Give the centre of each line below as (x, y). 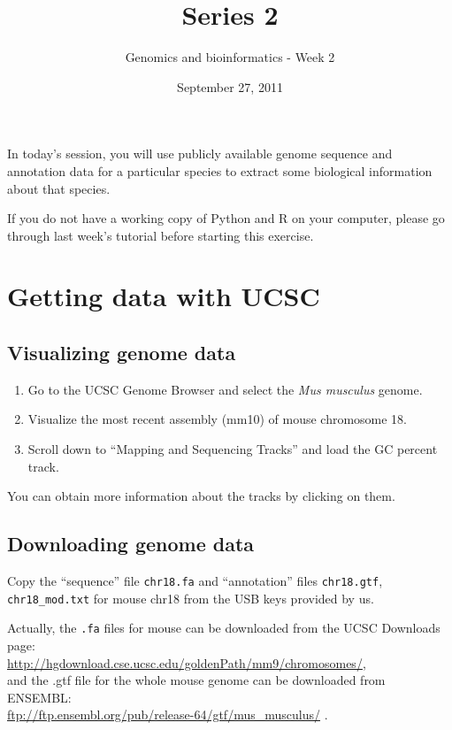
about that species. (59, 188)
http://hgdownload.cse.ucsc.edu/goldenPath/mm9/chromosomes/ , (187, 662)
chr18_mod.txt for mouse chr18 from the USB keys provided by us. (191, 598)
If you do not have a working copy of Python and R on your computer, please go (226, 218)
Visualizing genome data (122, 353)
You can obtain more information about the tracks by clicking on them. (201, 496)
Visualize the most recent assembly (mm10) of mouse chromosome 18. (218, 419)
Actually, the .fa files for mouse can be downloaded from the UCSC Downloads (224, 628)
